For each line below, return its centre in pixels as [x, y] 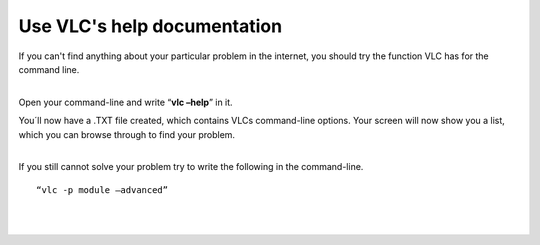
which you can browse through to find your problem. [126, 134]
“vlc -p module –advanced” [102, 189]
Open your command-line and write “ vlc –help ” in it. [126, 102]
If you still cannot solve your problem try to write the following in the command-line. [191, 167]
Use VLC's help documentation [150, 26]
